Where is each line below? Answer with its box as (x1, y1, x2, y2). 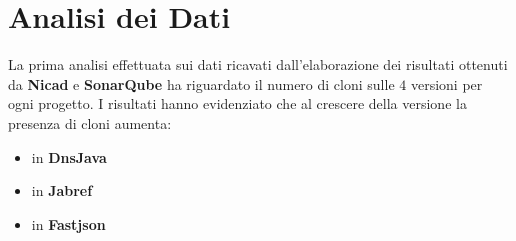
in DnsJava (31, 146, 107, 167)
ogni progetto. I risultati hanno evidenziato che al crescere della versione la (8, 93, 467, 114)
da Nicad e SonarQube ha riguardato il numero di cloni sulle (8, 73, 395, 94)
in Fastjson (31, 213, 106, 234)
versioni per (410, 73, 483, 94)
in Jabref (31, 180, 93, 201)
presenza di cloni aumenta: (8, 112, 172, 133)
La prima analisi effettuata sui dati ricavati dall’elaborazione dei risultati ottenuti (8, 54, 508, 75)
